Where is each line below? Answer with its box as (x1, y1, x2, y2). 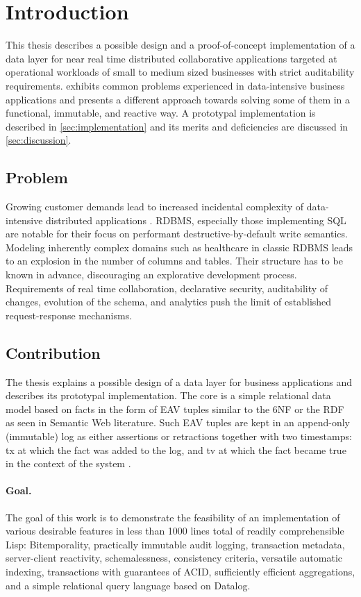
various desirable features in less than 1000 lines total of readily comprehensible (6, 523, 344, 538)
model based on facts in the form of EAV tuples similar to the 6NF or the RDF (6, 401, 344, 416)
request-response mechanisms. (6, 308, 133, 322)
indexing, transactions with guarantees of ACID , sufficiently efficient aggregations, (6, 564, 355, 578)
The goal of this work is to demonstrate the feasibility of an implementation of (6, 510, 340, 524)
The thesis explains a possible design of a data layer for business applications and (6, 374, 353, 389)
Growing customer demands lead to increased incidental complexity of (6, 199, 303, 214)
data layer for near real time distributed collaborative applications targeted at (6, 51, 337, 65)
